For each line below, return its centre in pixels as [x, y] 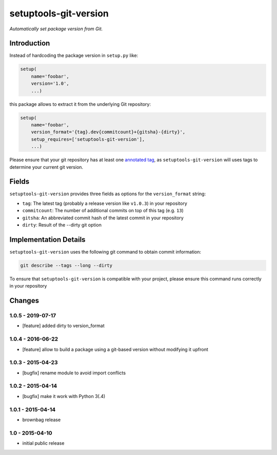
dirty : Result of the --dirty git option [62, 225]
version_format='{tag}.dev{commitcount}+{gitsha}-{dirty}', [108, 132]
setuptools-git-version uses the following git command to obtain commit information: [105, 252]
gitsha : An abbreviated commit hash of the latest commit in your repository [103, 218]
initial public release [43, 443]
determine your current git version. [46, 167]
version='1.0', [50, 84]
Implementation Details [47, 240]
